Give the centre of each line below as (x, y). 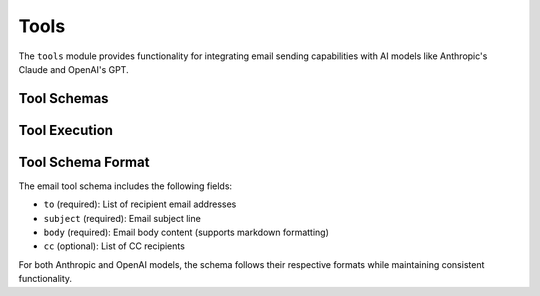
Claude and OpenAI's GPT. (73, 69)
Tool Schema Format (84, 161)
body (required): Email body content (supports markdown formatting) (186, 232)
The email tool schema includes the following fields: (125, 186)
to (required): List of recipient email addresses (140, 204)
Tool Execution (66, 130)
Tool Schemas (63, 98)
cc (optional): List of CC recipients (114, 246)
